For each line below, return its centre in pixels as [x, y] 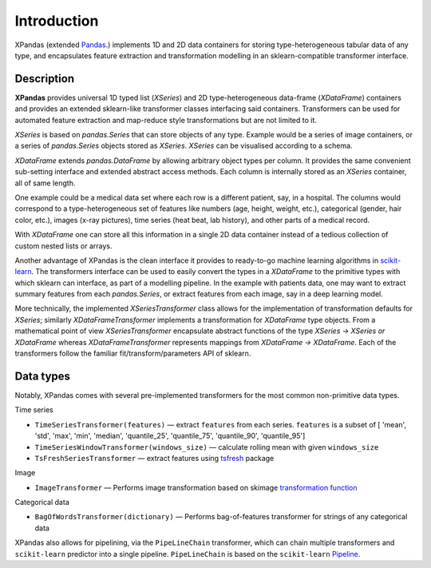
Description [45, 79]
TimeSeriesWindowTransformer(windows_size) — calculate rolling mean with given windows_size [207, 447]
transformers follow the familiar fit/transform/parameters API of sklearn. [133, 354]
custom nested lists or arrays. [63, 246]
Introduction [57, 21]
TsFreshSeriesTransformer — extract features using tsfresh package [154, 458]
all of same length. [45, 183]
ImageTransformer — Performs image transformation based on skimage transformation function [196, 487]
